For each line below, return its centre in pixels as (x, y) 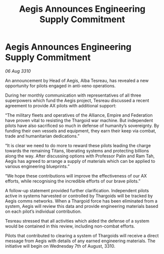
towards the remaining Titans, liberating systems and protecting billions (77, 151)
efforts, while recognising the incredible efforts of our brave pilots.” (73, 181)
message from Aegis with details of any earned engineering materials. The (80, 241)
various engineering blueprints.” (37, 166)
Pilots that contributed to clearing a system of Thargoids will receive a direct (82, 235)
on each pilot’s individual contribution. (43, 211)
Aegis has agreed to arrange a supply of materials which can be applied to (80, 161)
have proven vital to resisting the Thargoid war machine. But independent (79, 120)
